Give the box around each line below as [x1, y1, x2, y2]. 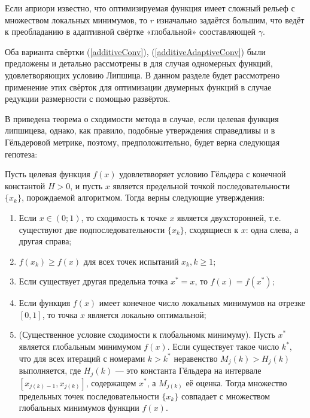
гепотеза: [5, 147, 38, 160]
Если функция [19, 296, 71, 309]
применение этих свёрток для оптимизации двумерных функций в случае [5, 80, 272, 93]
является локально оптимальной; [87, 308, 206, 320]
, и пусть [70, 179, 103, 192]
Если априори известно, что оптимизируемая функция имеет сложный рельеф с [5, 2, 295, 14]
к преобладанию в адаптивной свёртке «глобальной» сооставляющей [5, 25, 256, 38]
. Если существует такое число [167, 340, 279, 353]
